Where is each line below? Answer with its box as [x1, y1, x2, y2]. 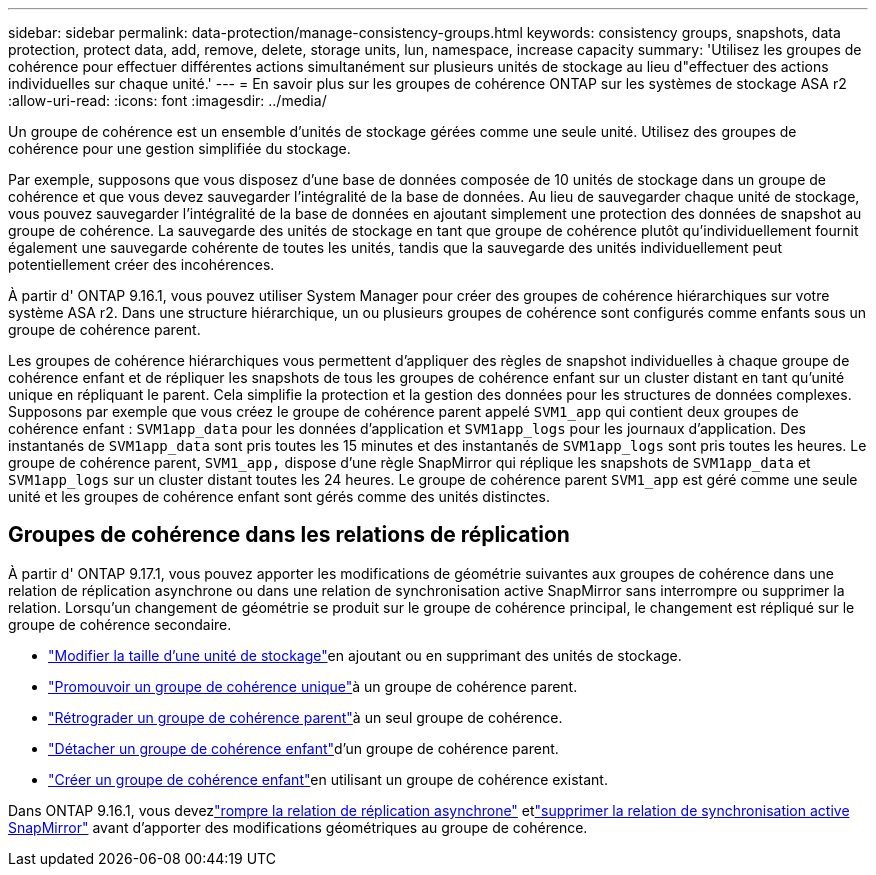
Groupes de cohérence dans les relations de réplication [8, 522, 570, 548]
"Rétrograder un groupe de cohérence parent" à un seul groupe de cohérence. [48, 708, 563, 726]
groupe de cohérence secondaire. [8, 615, 232, 633]
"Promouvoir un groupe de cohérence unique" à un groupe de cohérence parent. [48, 677, 578, 695]
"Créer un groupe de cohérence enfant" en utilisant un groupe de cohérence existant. [48, 770, 608, 788]
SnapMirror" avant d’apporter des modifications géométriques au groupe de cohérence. [8, 818, 588, 836]
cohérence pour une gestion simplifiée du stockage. [8, 140, 351, 157]
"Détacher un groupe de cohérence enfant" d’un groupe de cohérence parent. [48, 739, 559, 757]
